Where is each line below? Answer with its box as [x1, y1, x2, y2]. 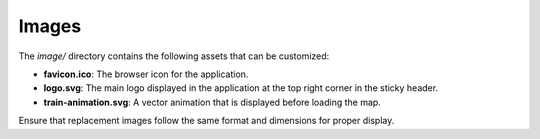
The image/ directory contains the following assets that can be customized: [18, 50, 330, 62]
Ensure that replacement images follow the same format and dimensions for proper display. [18, 115, 395, 127]
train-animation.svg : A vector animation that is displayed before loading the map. [43, 96, 382, 108]
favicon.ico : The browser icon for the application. [43, 68, 249, 80]
